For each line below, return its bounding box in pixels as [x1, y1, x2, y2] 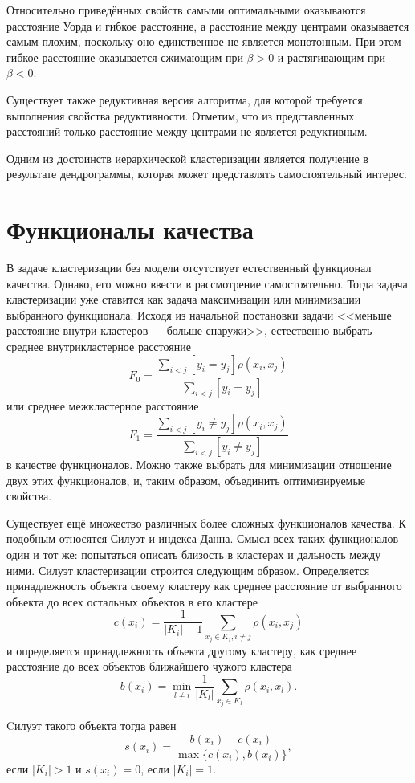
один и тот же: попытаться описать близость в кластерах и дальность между [6, 545, 381, 562]
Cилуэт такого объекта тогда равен [6, 717, 177, 734]
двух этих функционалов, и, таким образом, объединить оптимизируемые [6, 471, 366, 488]
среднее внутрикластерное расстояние [6, 338, 191, 355]
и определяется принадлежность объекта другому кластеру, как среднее [6, 642, 357, 659]
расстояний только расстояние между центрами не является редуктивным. [6, 123, 368, 140]
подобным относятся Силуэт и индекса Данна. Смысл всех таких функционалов [6, 530, 399, 547]
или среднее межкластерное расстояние [6, 397, 199, 414]
